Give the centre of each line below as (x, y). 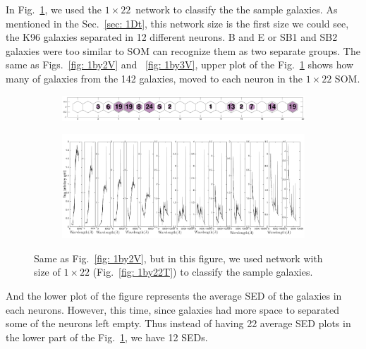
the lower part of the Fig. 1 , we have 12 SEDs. (107, 337)
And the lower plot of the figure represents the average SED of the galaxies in (174, 296)
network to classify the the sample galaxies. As (237, 9)
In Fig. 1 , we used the (54, 9)
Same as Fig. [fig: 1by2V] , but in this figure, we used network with (178, 258)
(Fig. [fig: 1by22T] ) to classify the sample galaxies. (203, 272)
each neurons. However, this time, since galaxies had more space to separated (173, 309)
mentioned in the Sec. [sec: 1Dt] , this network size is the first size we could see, (177, 23)
